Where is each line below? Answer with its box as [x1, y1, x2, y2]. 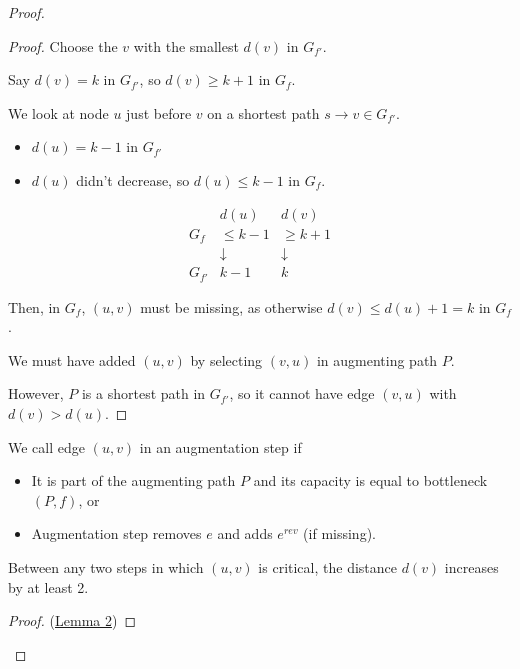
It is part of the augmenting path [31, 470, 236, 491]
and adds [217, 523, 273, 544]
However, [8, 383, 64, 404]
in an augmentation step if [139, 436, 302, 457]
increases [444, 556, 499, 577]
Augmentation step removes [31, 523, 202, 544]
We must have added [8, 349, 136, 370]
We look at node [8, 102, 109, 123]
